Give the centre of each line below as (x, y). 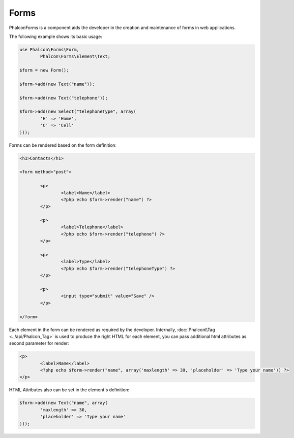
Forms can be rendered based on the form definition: (63, 145)
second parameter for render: (39, 343)
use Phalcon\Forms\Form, (49, 50)
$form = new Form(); (44, 70)
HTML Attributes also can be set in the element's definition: (69, 390)
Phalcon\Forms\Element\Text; (75, 56)
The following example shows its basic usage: (56, 36)
